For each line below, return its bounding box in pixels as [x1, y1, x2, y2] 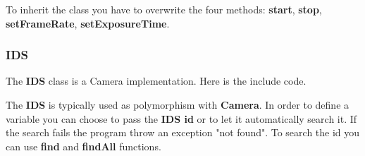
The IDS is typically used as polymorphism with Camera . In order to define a [6, 97, 349, 112]
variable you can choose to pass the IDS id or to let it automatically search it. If [6, 111, 357, 126]
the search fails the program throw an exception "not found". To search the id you [6, 125, 360, 140]
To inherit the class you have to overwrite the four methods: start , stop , [6, 2, 322, 16]
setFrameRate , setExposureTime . [6, 16, 170, 30]
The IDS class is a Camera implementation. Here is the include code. [6, 73, 307, 88]
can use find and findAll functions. [6, 138, 161, 153]
